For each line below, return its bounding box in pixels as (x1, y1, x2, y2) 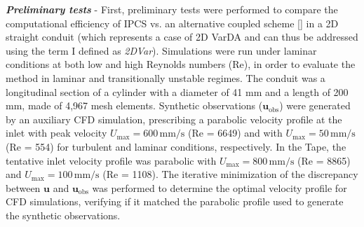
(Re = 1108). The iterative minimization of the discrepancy (102, 167, 358, 181)
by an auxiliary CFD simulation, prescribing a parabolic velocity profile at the (6, 111, 342, 126)
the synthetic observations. (6, 207, 121, 222)
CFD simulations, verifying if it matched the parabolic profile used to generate (6, 194, 344, 209)
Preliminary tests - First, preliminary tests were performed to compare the (6, 2, 338, 16)
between (6, 180, 41, 195)
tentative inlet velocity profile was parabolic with (6, 153, 217, 167)
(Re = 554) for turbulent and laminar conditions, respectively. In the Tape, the (6, 139, 346, 153)
